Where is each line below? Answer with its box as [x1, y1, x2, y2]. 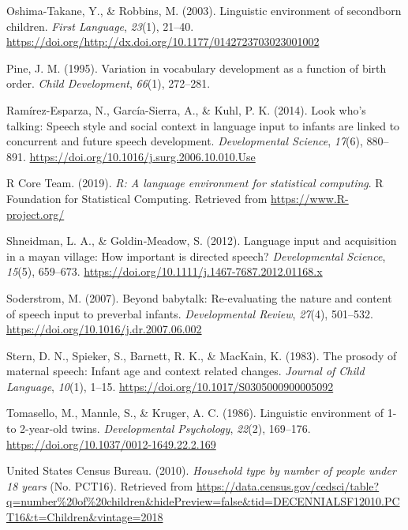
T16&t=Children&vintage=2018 [6, 509, 163, 525]
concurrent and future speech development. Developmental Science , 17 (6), [6, 133, 363, 149]
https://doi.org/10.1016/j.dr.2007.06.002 [6, 321, 202, 337]
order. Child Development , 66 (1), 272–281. [6, 75, 211, 92]
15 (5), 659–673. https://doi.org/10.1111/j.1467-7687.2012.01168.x [6, 263, 323, 280]
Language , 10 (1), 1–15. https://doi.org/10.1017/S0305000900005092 [6, 378, 334, 394]
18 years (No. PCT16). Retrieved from [6, 477, 193, 494]
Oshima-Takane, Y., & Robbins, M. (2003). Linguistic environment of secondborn [6, 2, 402, 18]
